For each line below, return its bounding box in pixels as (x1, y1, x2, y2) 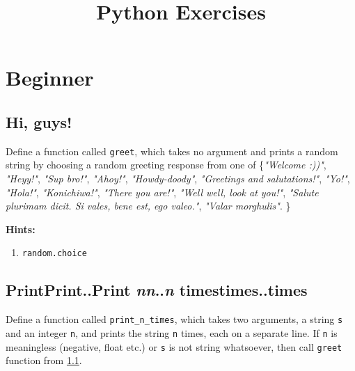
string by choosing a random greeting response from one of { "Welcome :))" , (6, 157, 326, 172)
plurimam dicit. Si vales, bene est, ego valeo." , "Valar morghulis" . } (6, 198, 291, 213)
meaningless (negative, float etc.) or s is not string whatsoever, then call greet (6, 339, 342, 354)
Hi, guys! (6, 111, 72, 132)
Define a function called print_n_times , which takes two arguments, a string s (6, 312, 343, 326)
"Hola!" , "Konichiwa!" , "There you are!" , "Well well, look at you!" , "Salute (6, 184, 319, 199)
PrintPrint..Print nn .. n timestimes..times (6, 279, 308, 301)
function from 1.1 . (6, 353, 82, 368)
